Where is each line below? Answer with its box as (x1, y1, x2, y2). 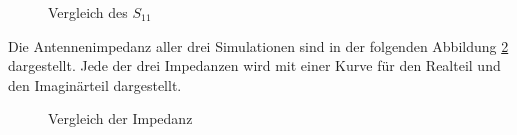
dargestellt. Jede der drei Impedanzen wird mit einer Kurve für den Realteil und (8, 55, 501, 76)
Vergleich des (48, 2, 128, 22)
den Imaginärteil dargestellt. (8, 74, 182, 95)
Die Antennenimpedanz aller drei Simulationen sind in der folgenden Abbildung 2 (8, 35, 509, 56)
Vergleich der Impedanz (48, 108, 193, 129)
